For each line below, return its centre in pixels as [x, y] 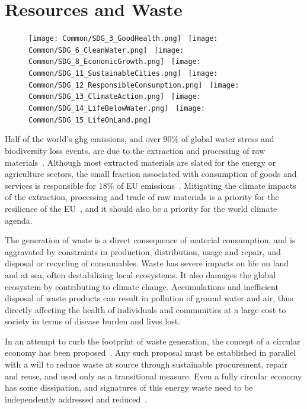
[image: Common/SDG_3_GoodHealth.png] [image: [123, 39]
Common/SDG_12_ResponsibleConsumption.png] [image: [134, 85]
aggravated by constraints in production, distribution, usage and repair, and [143, 251]
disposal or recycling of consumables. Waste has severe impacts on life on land [147, 263]
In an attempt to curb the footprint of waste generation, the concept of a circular [153, 341]
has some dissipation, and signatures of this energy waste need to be [129, 387]
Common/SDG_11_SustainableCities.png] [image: [123, 74]
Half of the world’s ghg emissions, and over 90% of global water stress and [140, 139]
